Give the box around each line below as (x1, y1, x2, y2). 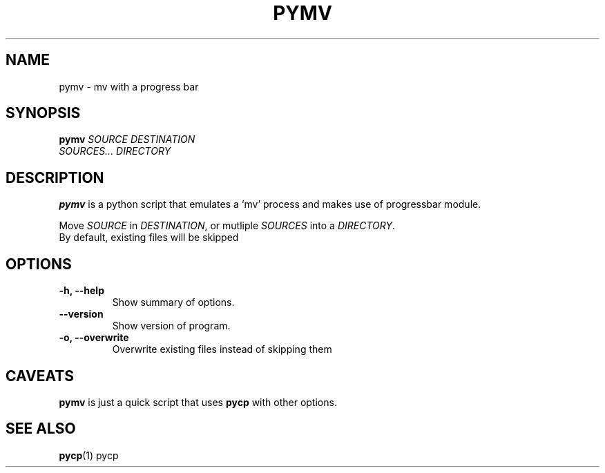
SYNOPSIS (6, 104, 81, 122)
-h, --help (59, 284, 104, 297)
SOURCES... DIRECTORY (59, 145, 171, 157)
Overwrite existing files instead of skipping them (112, 343, 332, 356)
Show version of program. (112, 320, 231, 332)
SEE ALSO (6, 420, 76, 438)
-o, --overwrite (59, 331, 129, 344)
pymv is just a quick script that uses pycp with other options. (59, 396, 337, 408)
